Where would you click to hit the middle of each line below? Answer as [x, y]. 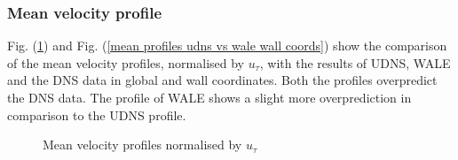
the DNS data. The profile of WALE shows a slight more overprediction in [209, 97]
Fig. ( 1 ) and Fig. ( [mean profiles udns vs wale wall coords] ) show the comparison [227, 46]
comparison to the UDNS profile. [97, 114]
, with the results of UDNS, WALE [355, 62]
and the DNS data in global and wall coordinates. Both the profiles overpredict [222, 80]
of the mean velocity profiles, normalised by [126, 62]
